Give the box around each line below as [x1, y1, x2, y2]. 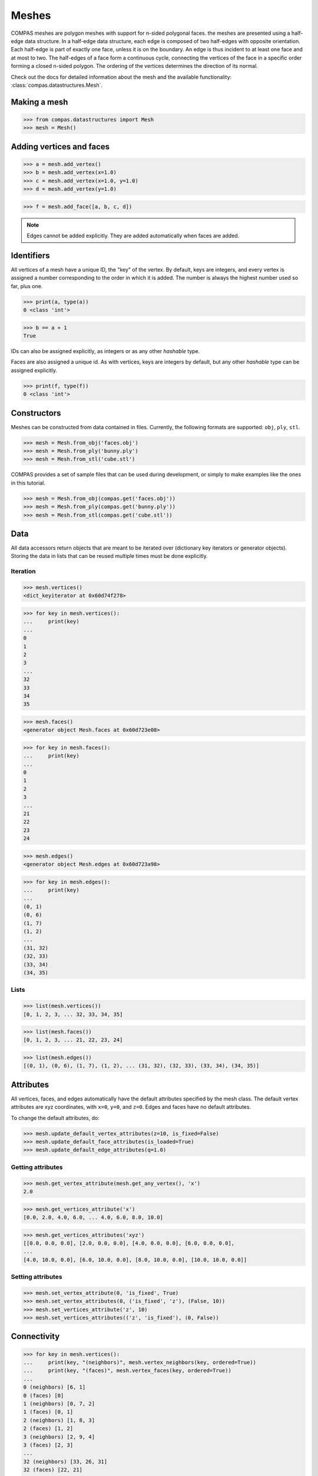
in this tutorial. [11, 479, 45, 486]
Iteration [11, 567, 36, 576]
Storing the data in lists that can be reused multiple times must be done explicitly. [11, 553, 208, 560]
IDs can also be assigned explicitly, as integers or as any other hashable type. [11, 348, 200, 355]
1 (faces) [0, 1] [23, 1409, 74, 1415]
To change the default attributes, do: [11, 1114, 100, 1121]
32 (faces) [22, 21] [23, 1467, 82, 1473]
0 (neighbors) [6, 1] [23, 1384, 86, 1390]
